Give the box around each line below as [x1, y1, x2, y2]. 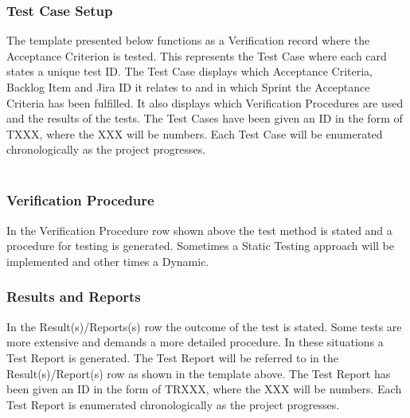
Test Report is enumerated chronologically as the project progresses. [6, 396, 340, 412]
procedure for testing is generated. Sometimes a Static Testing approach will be [6, 237, 394, 254]
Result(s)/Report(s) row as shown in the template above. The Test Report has [6, 365, 391, 381]
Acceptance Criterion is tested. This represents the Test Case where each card [6, 47, 387, 64]
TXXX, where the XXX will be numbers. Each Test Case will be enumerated [6, 125, 383, 142]
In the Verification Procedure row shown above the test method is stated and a [6, 221, 392, 238]
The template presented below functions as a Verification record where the [6, 32, 370, 49]
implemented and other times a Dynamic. [6, 252, 209, 269]
